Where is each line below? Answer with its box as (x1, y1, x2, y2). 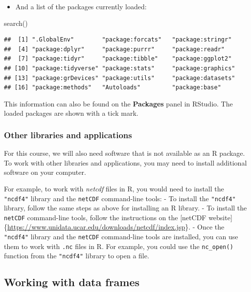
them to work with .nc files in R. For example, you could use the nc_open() (4, 241, 233, 251)
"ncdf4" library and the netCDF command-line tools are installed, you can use (4, 231, 238, 242)
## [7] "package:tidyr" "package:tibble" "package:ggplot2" (4, 55, 232, 63)
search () (4, 18, 28, 28)
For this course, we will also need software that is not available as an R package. (4, 148, 245, 158)
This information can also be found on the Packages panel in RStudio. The (4, 98, 233, 108)
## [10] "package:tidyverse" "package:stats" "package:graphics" (4, 64, 235, 72)
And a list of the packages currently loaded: (15, 1, 147, 11)
